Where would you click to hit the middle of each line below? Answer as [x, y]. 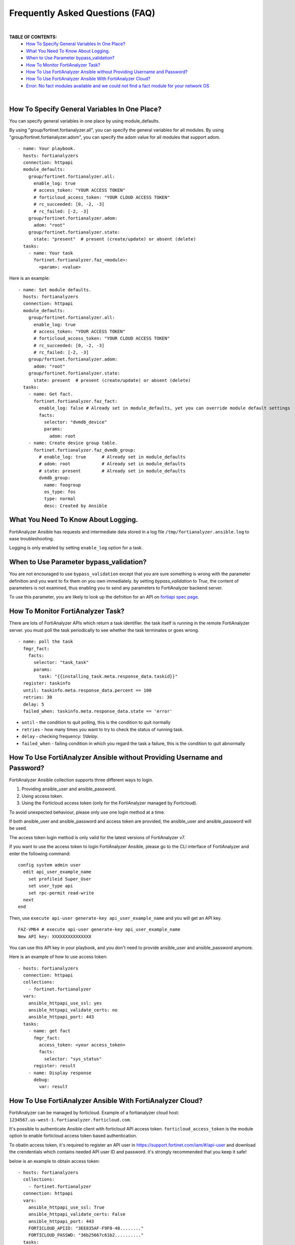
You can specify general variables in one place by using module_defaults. [84, 121]
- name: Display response [60, 1073]
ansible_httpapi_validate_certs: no [73, 1010]
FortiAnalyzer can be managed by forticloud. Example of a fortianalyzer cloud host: [94, 1113]
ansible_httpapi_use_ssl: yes [65, 1003]
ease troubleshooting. [32, 538]
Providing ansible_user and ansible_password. [69, 789]
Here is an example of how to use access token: [58, 957]
